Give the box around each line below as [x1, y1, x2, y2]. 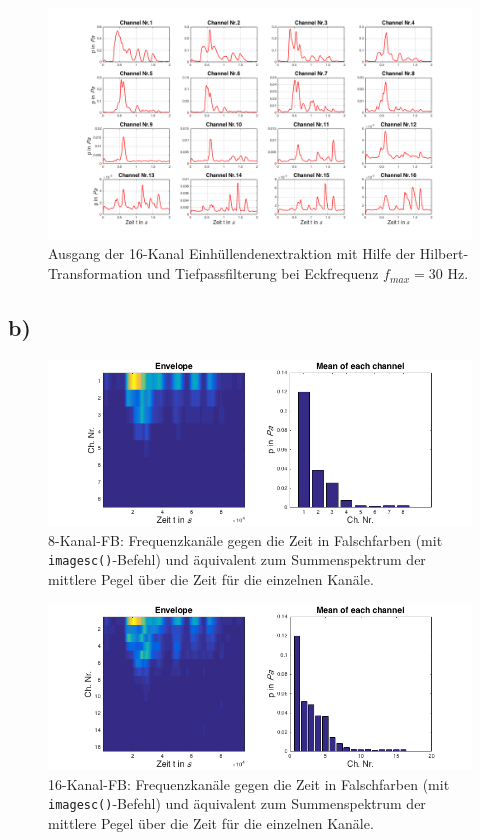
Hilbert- [419, 243, 469, 264]
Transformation [48, 263, 143, 284]
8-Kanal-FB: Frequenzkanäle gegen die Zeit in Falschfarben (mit [48, 529, 443, 550]
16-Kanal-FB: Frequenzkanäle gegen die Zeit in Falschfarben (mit [48, 773, 450, 794]
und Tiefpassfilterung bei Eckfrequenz [146, 263, 379, 284]
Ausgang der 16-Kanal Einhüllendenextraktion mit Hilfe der [48, 243, 416, 264]
